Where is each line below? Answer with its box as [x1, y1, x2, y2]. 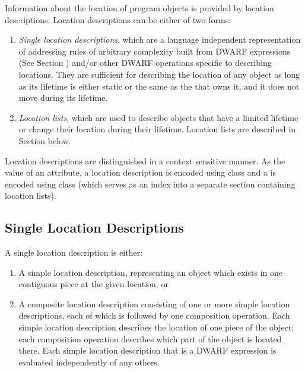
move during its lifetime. [18, 91, 108, 104]
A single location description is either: [5, 246, 143, 259]
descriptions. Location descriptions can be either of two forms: [5, 13, 231, 26]
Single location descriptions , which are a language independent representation [18, 33, 301, 46]
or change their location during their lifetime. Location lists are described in [18, 123, 296, 135]
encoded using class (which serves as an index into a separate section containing [5, 177, 296, 190]
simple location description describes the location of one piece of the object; [18, 321, 294, 333]
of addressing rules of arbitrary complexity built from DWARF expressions [18, 44, 291, 57]
